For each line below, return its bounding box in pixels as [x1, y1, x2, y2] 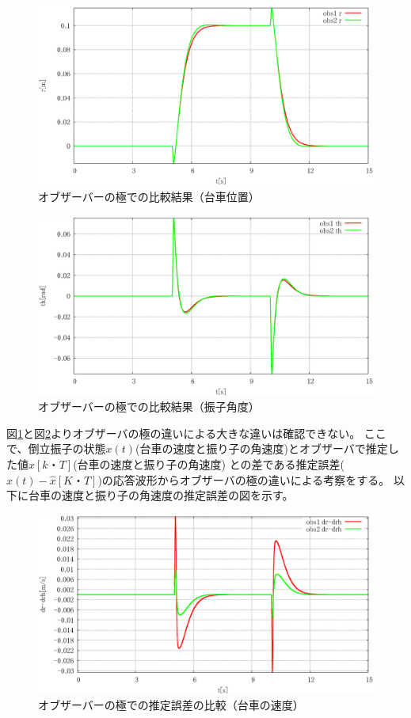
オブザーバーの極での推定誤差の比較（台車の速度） [38, 697, 304, 713]
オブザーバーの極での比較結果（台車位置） [38, 188, 260, 205]
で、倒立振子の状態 [6, 440, 106, 457]
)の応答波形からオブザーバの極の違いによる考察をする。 [97, 471, 390, 488]
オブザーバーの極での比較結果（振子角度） [38, 398, 260, 415]
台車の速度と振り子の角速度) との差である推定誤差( [77, 455, 344, 472]
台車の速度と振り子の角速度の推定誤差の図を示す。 [28, 487, 294, 503]
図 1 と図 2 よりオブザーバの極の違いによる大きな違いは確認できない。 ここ [6, 424, 386, 441]
